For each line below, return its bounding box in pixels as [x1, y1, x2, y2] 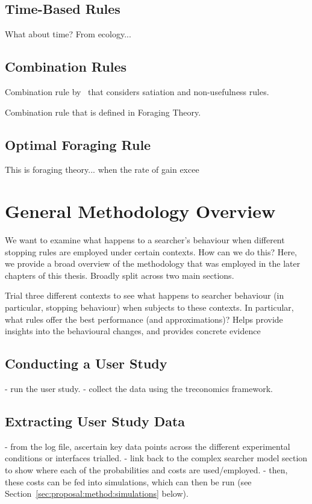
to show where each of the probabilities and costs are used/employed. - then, [5, 464, 288, 476]
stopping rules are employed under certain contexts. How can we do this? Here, [5, 245, 298, 258]
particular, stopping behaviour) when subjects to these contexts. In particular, [5, 301, 294, 314]
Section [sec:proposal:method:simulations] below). [5, 487, 189, 500]
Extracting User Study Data [5, 412, 186, 431]
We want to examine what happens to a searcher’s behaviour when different [5, 234, 285, 246]
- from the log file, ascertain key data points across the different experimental [5, 440, 290, 452]
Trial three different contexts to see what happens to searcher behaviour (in [5, 289, 284, 302]
